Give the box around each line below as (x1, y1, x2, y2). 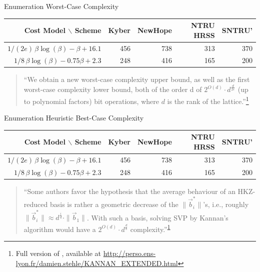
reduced (23, 199, 48, 209)
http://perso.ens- (103, 248, 156, 258)
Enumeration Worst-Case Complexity (4, 1, 119, 11)
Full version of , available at (15, 248, 101, 258)
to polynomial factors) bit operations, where (23, 95, 159, 106)
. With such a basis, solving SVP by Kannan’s (86, 212, 228, 222)
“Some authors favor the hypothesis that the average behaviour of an (23, 185, 235, 196)
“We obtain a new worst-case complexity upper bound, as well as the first (23, 74, 250, 84)
